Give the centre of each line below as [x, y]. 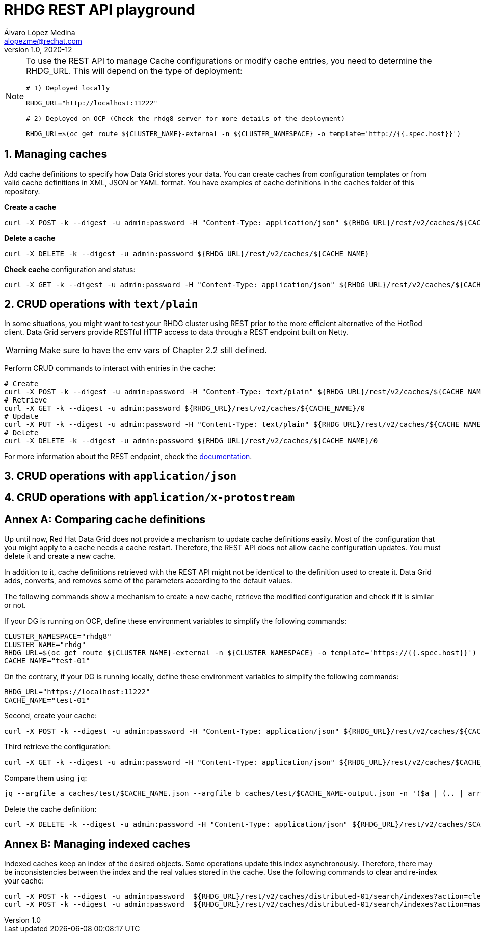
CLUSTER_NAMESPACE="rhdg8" [58, 637]
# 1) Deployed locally [68, 88]
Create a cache [30, 207]
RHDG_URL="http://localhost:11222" [92, 103]
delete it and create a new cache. [60, 556]
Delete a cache [30, 238]
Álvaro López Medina [40, 32]
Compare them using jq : [46, 778]
